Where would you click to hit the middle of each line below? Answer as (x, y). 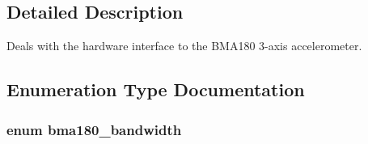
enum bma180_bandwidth (94, 129)
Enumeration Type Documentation (156, 89)
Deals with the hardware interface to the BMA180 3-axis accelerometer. (184, 46)
